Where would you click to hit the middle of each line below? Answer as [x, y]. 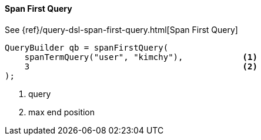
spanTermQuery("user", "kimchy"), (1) [141, 57]
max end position [62, 112]
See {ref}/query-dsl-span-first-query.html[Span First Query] [121, 29]
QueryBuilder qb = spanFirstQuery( [87, 47]
